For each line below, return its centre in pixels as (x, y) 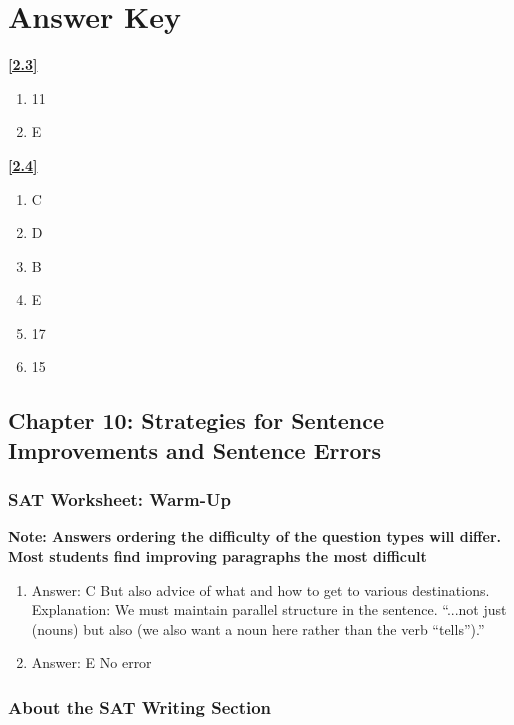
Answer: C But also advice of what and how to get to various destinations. (260, 589)
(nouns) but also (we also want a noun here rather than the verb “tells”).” (258, 628)
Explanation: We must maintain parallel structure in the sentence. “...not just (269, 609)
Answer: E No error (91, 662)
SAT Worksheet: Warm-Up (119, 499)
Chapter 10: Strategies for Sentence (196, 420)
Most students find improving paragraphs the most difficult (217, 556)
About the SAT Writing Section (140, 706)
